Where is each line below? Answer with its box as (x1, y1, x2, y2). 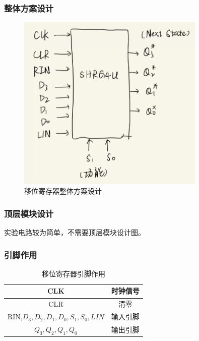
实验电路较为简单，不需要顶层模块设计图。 (4, 227, 145, 238)
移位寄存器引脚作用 (41, 268, 105, 278)
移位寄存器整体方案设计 (24, 186, 102, 196)
